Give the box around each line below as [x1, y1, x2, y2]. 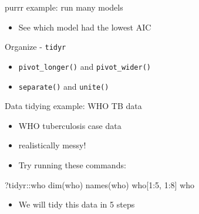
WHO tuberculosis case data [18, 119, 122, 131]
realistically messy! [18, 139, 86, 151]
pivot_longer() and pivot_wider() [18, 60, 151, 72]
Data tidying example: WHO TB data [5, 100, 142, 112]
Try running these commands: [18, 158, 126, 171]
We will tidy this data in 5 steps [18, 198, 135, 210]
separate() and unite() [18, 80, 109, 92]
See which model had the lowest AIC [18, 21, 151, 33]
